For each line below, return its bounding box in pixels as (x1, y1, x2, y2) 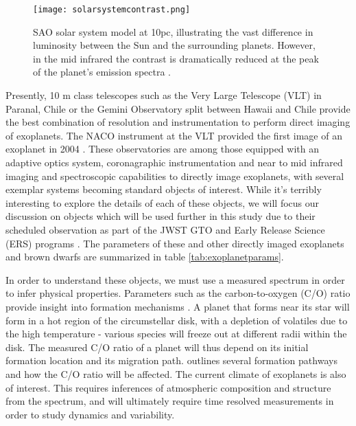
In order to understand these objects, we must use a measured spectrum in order (5, 272, 345, 287)
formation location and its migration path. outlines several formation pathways (5, 353, 337, 368)
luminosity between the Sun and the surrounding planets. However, (33, 38, 316, 52)
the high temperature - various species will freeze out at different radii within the (5, 326, 347, 341)
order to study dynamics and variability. (5, 407, 175, 421)
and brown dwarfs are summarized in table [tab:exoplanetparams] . (5, 249, 284, 264)
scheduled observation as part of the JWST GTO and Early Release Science (5, 222, 325, 236)
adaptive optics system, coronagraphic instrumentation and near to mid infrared (5, 155, 343, 169)
